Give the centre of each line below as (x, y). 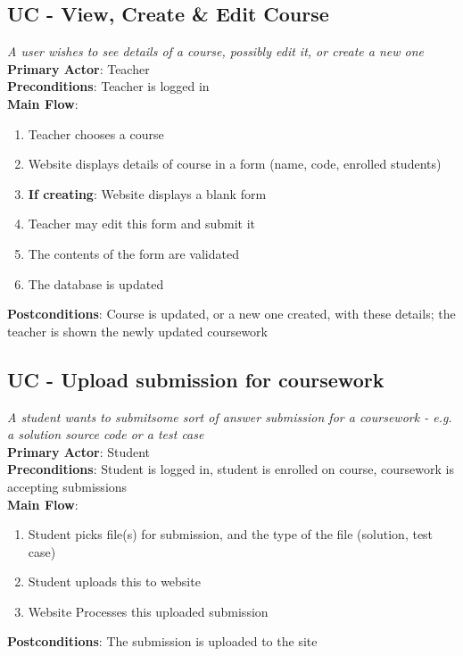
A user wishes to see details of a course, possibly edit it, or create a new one (216, 51)
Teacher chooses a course (96, 133)
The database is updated (96, 283)
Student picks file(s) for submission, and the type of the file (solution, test (231, 534)
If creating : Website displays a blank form (147, 193)
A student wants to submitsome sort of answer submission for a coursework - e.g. (230, 416)
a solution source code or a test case (106, 434)
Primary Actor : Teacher (79, 68)
